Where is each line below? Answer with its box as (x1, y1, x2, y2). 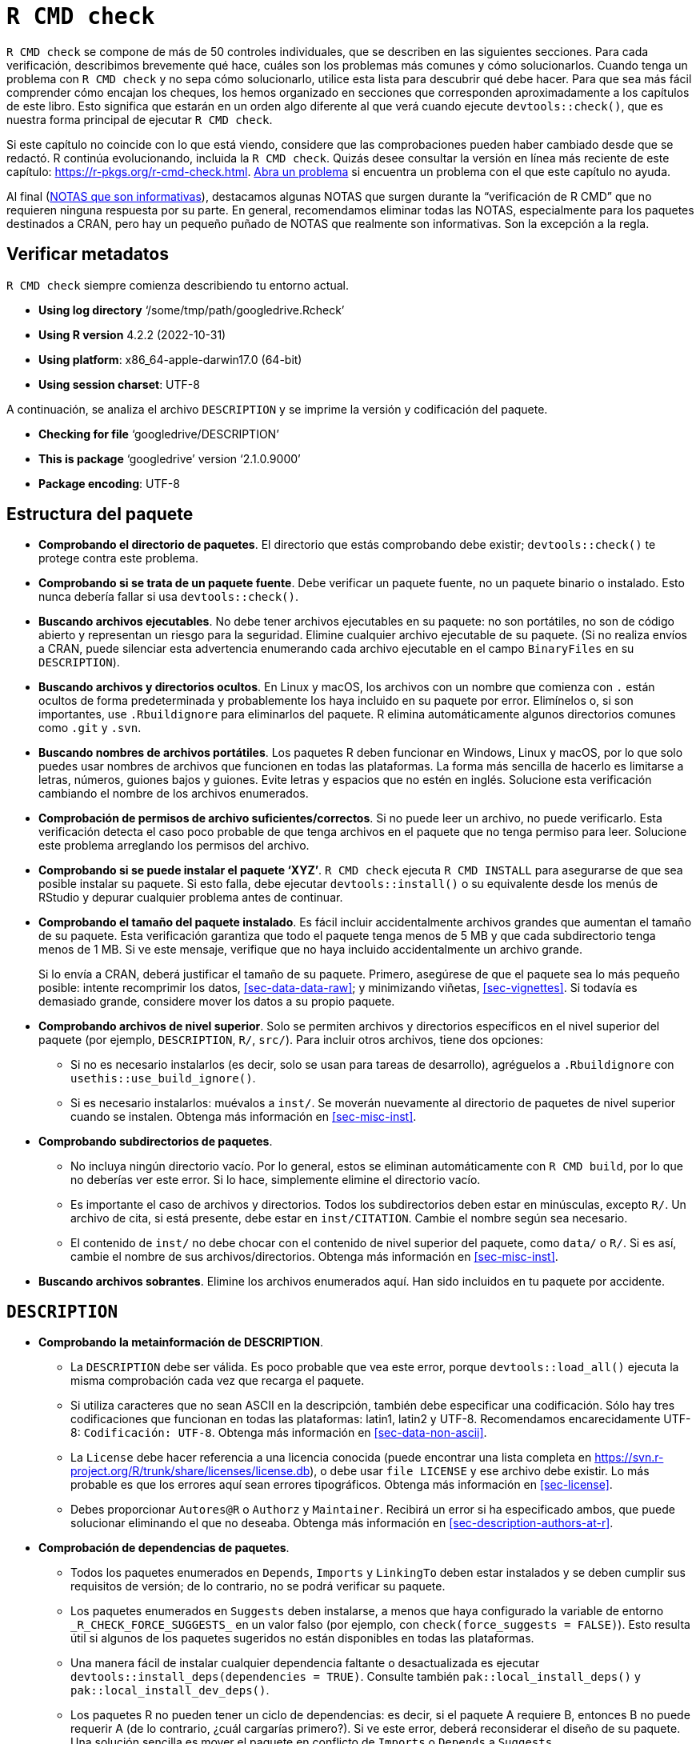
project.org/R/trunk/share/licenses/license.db (70, 1464, 310, 1478)
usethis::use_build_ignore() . (70, 1071, 256, 1086)
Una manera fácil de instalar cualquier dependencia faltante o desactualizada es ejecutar (70, 1656, 540, 1670)
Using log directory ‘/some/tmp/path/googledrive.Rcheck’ (38, 302, 345, 317)
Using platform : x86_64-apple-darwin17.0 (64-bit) (38, 352, 302, 366)
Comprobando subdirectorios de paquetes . (38, 1134, 273, 1149)
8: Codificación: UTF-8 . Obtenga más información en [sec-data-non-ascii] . (70, 1426, 487, 1440)
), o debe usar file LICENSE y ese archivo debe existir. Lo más (310, 1464, 650, 1478)
